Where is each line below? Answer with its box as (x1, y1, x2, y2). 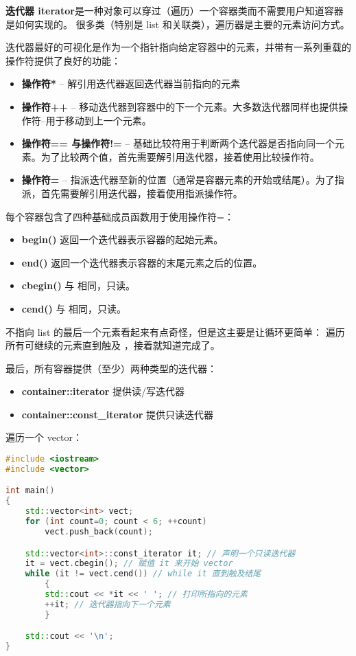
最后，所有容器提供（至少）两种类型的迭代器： (5, 361, 217, 375)
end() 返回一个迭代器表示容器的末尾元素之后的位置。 (21, 255, 263, 269)
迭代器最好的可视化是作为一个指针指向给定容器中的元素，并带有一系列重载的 (5, 40, 351, 54)
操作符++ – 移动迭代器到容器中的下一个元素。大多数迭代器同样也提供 (21, 99, 339, 113)
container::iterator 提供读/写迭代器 (21, 384, 185, 398)
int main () (5, 486, 55, 496)
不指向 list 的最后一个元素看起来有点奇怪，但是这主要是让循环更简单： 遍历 (5, 324, 345, 339)
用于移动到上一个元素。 (45, 113, 152, 127)
